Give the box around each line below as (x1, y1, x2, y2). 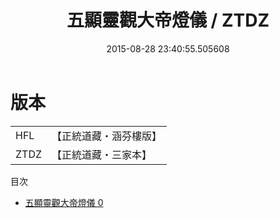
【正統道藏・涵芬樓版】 (51, 129, 163, 143)
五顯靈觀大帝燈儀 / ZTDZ (66, 9, 270, 32)
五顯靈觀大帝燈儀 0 (24, 196, 104, 208)
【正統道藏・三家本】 (51, 147, 153, 161)
